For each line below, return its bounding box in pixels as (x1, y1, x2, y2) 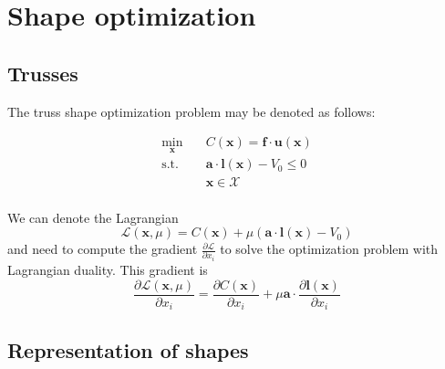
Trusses (7, 58, 78, 87)
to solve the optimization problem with (220, 239, 439, 258)
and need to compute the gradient (7, 239, 198, 258)
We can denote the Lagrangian (7, 207, 179, 227)
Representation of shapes (7, 335, 249, 364)
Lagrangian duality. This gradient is (7, 260, 208, 279)
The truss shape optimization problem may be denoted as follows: (7, 101, 376, 121)
